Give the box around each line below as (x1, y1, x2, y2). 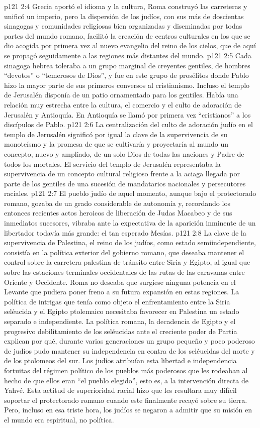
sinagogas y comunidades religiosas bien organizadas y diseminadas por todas (4, 21, 242, 31)
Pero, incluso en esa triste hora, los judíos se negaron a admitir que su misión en (4, 404, 252, 415)
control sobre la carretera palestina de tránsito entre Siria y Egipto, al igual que (4, 257, 250, 267)
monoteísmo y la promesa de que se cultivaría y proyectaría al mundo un (4, 139, 229, 149)
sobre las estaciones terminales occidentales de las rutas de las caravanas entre (4, 267, 245, 277)
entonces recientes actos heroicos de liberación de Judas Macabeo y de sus (4, 207, 232, 218)
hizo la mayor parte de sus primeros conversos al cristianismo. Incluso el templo (4, 79, 250, 90)
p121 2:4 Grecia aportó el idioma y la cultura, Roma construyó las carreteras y (4, 1, 247, 11)
